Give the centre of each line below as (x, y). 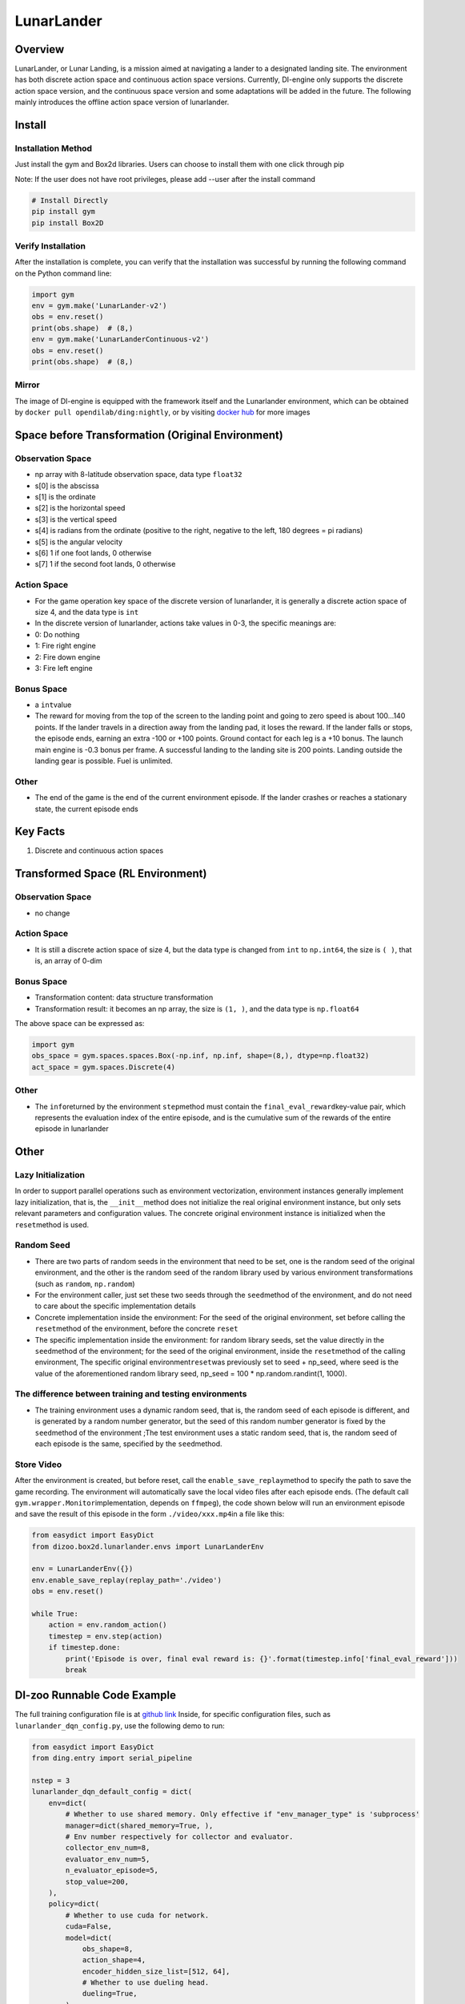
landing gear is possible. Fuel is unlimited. (104, 761)
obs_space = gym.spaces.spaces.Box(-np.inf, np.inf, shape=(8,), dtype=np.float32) (200, 1056)
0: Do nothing (57, 634)
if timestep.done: (84, 1648)
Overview (40, 49)
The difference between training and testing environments (131, 1394)
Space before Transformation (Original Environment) (149, 435)
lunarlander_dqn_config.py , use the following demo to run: (120, 1725)
